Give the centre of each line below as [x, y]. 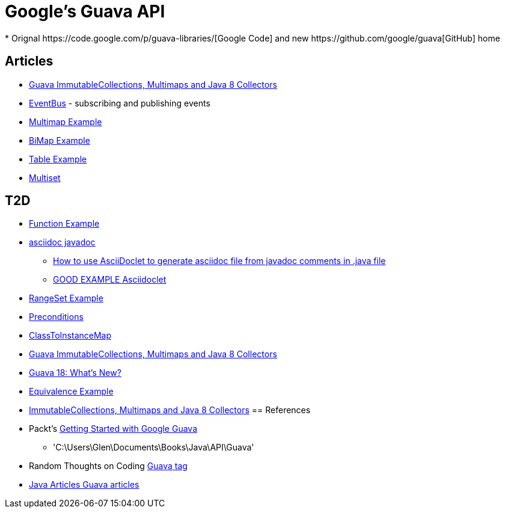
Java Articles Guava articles [84, 485]
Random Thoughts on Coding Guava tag [108, 466]
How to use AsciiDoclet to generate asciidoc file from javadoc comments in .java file [219, 261]
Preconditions [56, 317]
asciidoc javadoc [62, 242]
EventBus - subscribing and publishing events [120, 103]
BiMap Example [60, 140]
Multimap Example [66, 121]
